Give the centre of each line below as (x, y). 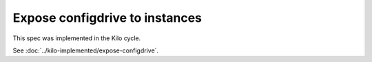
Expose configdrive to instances (107, 18)
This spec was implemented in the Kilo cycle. (77, 38)
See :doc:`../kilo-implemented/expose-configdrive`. (85, 50)
